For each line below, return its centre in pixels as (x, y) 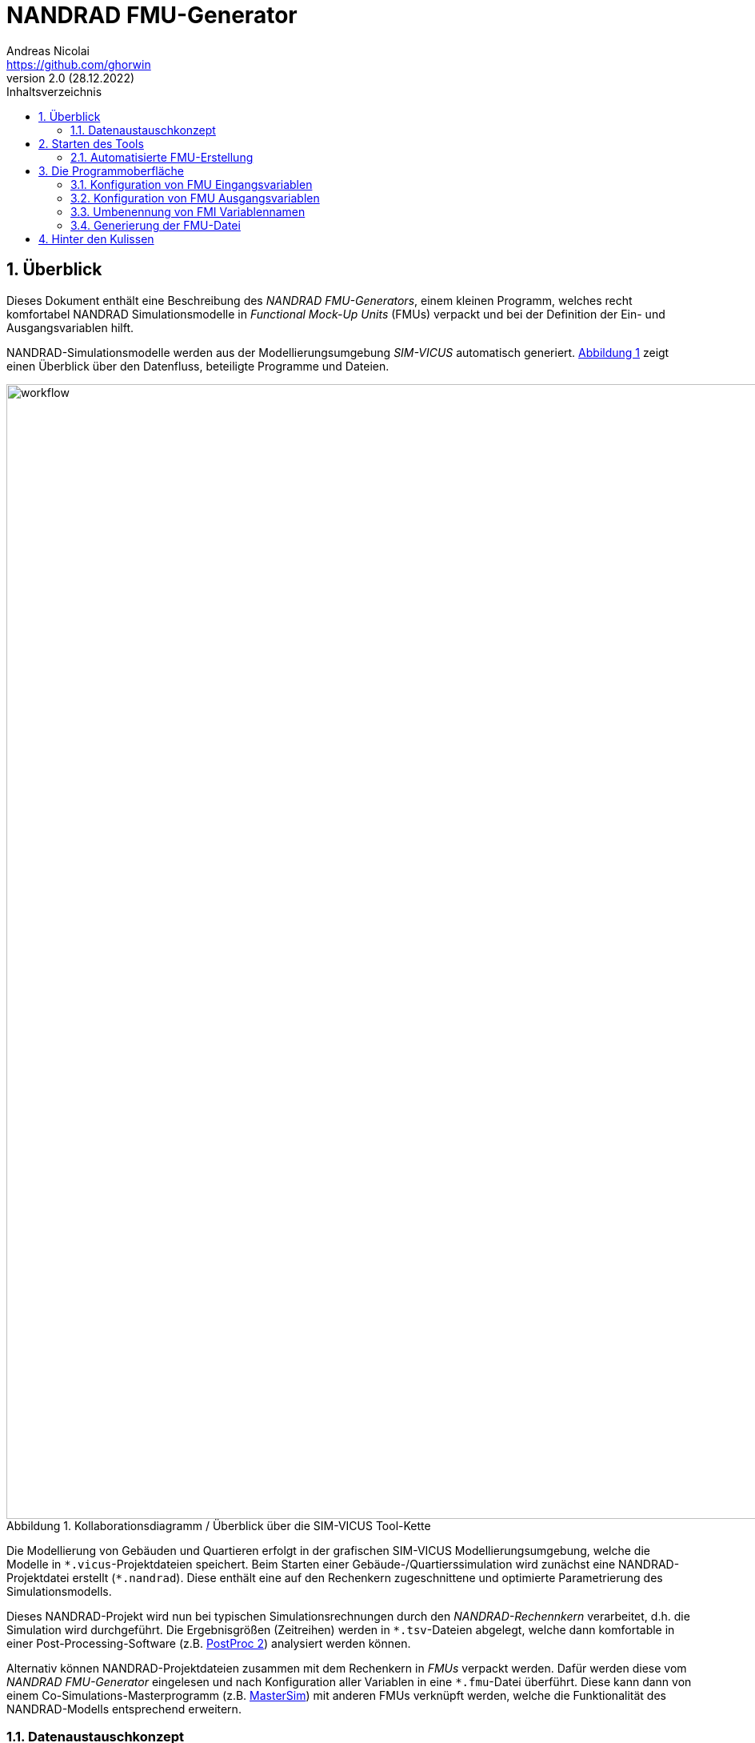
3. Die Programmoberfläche (112, 170)
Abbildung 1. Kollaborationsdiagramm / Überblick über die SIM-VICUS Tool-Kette (219, 1525)
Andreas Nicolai (48, 50)
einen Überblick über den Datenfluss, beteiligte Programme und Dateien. (198, 366)
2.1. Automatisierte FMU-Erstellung (162, 157)
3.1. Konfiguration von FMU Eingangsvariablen (192, 184)
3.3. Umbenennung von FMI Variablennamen (188, 211)
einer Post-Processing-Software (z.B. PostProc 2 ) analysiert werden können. (209, 1643)
